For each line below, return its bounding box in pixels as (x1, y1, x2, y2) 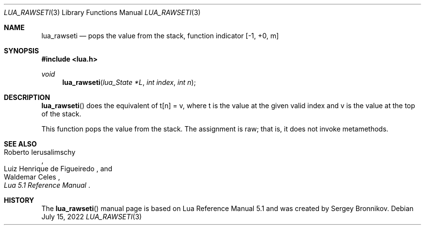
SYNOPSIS (4, 47, 39, 55)
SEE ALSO (4, 140, 37, 148)
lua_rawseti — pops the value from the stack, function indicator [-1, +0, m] (41, 32, 279, 40)
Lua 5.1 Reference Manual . (4, 181, 90, 189)
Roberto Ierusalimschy (4, 148, 76, 156)
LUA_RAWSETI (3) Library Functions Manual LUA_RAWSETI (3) (4, 8, 201, 16)
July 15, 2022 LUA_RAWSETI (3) (41, 213, 142, 221)
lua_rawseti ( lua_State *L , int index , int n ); (62, 78, 196, 86)
